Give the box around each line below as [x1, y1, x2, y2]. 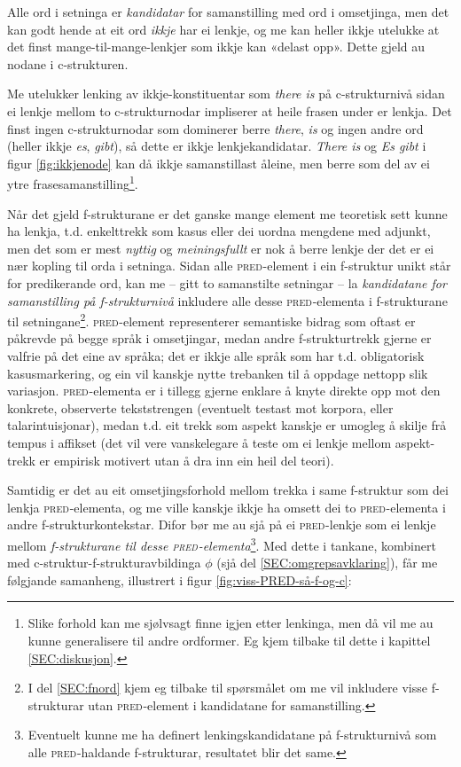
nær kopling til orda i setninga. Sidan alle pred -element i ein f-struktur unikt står [7, 256, 451, 275]
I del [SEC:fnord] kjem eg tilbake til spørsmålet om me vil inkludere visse [27, 678, 427, 697]
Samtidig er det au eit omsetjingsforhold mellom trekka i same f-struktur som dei [7, 481, 449, 499]
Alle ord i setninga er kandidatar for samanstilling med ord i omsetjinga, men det [7, 3, 449, 20]
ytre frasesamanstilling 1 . [7, 172, 138, 192]
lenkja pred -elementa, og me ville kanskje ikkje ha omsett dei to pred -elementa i [7, 497, 446, 516]
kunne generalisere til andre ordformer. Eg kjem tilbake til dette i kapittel [27, 630, 431, 649]
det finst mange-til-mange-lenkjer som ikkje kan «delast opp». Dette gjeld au [7, 37, 426, 56]
